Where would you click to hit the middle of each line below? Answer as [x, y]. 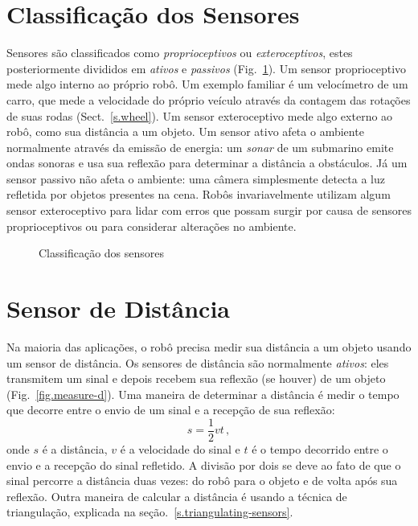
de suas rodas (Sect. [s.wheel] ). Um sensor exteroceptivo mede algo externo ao [200, 115]
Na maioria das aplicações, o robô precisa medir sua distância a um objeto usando [209, 346]
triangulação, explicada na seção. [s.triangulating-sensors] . [150, 512]
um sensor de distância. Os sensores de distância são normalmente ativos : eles [198, 362]
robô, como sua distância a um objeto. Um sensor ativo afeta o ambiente [185, 131]
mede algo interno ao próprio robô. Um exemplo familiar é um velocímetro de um [207, 84]
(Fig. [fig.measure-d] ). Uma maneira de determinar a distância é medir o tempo [203, 394]
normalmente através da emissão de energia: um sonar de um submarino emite [200, 147]
